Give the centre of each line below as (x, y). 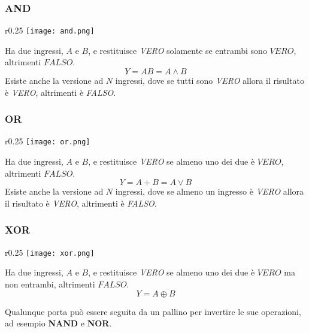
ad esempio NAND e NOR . (58, 323)
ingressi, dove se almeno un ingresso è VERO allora (210, 191)
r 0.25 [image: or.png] (48, 141)
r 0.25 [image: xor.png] (50, 252)
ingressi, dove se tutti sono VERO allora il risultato (210, 81)
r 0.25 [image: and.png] (50, 30)
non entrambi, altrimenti (50, 284)
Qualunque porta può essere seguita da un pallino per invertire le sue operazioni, (153, 311)
